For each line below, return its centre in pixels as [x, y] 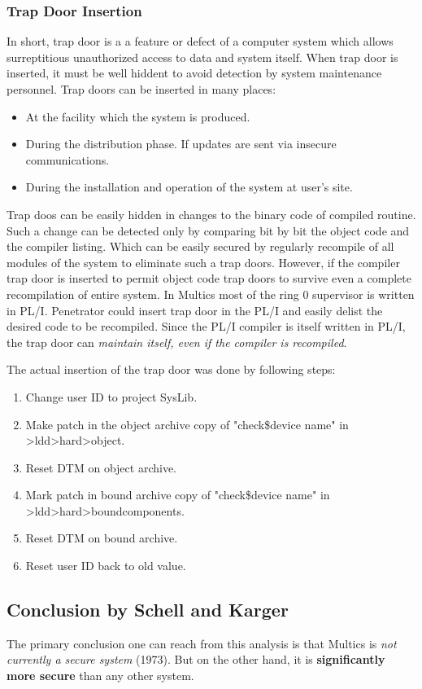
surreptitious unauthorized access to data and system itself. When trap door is [202, 57]
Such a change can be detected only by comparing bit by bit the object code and [208, 230]
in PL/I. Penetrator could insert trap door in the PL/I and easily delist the [195, 310]
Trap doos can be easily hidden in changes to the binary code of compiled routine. [211, 214]
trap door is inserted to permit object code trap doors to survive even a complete [209, 278]
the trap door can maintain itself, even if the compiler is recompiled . [177, 342]
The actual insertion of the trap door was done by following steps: [171, 369]
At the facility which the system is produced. [138, 116]
